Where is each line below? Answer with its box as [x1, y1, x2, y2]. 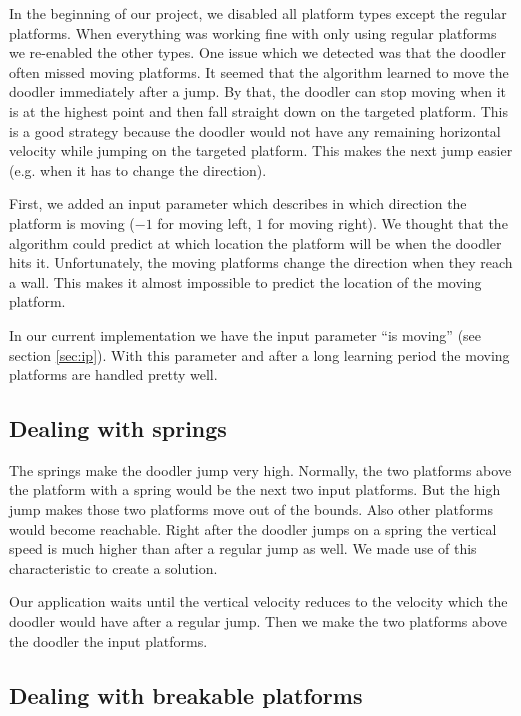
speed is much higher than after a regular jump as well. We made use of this [9, 538, 477, 559]
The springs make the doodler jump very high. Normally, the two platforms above [9, 459, 512, 480]
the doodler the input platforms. [9, 630, 208, 651]
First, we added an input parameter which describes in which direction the [9, 193, 467, 214]
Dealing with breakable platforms [9, 679, 363, 710]
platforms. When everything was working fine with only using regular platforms [9, 22, 497, 43]
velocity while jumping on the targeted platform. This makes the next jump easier [9, 140, 513, 161]
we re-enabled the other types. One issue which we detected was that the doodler [9, 42, 506, 63]
